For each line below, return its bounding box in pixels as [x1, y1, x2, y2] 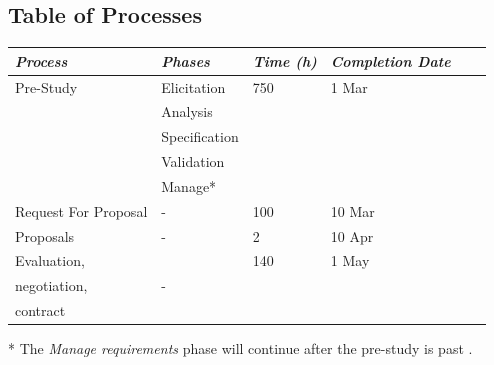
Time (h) [252, 50, 317, 71]
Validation [161, 151, 225, 172]
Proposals [15, 225, 75, 246]
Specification [161, 126, 239, 147]
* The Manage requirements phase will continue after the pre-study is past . [8, 338, 473, 359]
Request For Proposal [15, 200, 148, 221]
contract [15, 300, 66, 321]
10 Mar [330, 200, 375, 221]
